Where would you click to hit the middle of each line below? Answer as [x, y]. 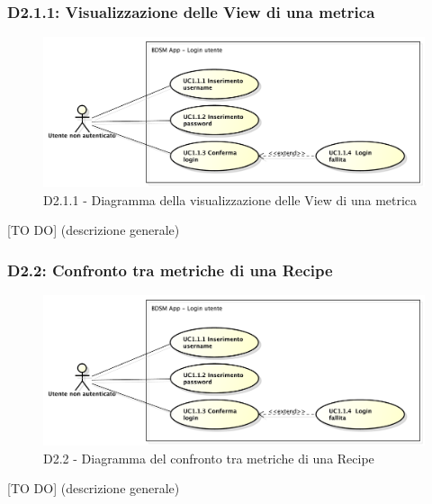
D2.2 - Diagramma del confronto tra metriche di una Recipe [209, 458]
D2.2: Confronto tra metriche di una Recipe [170, 270]
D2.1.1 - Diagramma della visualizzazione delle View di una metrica [230, 199]
